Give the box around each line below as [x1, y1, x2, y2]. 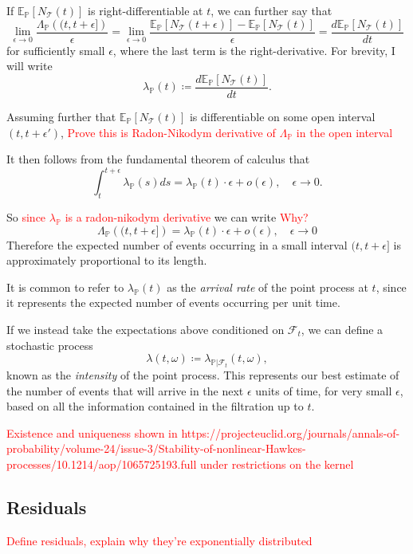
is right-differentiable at [88, 2, 203, 18]
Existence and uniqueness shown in [6, 424, 178, 441]
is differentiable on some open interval [189, 108, 376, 124]
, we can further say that [210, 2, 332, 18]
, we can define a [301, 320, 383, 337]
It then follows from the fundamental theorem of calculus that [6, 151, 310, 167]
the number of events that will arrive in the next [6, 382, 244, 399]
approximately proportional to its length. [6, 252, 207, 269]
